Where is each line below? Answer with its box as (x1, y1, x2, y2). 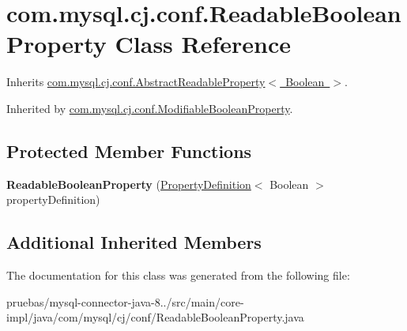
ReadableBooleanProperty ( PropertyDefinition (6, 175, 251, 192)
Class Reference (115, 28, 292, 60)
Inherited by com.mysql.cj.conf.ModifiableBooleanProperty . (6, 100, 293, 116)
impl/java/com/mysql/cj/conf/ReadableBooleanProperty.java (6, 309, 304, 325)
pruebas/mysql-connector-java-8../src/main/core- (6, 293, 244, 310)
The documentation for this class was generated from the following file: (6, 267, 350, 284)
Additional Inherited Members (6, 230, 262, 254)
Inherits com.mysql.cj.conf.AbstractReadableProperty (6, 73, 266, 90)
